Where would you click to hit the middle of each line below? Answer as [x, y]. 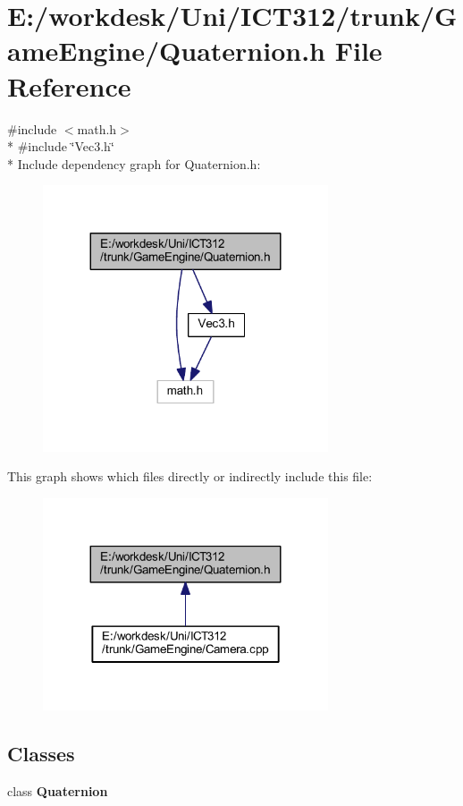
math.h [97, 128]
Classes [41, 754]
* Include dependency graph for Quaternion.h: [134, 163]
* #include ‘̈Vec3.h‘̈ [61, 146]
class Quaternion [58, 791]
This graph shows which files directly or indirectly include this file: [190, 476]
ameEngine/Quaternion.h [166, 51]
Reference [69, 85]
